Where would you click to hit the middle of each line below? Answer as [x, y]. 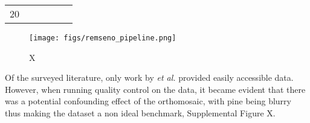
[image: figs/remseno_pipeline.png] [103, 38]
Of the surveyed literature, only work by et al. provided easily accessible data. [149, 77]
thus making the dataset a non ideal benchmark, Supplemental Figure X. [140, 113]
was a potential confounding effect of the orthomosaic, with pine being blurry [148, 101]
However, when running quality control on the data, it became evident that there [155, 89]
